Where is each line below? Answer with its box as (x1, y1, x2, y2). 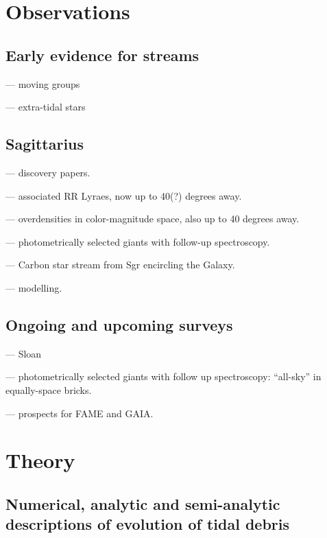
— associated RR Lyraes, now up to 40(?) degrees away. (5, 188, 242, 202)
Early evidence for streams (5, 44, 199, 65)
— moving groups (5, 76, 80, 91)
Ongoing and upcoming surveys (5, 314, 233, 335)
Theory (5, 446, 75, 474)
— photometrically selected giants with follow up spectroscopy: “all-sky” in (5, 369, 322, 384)
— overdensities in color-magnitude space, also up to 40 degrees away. (5, 211, 300, 226)
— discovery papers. (5, 165, 90, 179)
